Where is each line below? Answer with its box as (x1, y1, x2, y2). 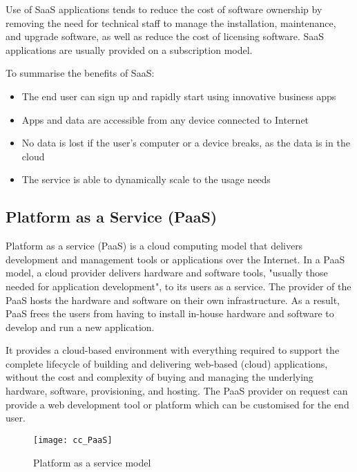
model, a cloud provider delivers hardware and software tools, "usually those (6, 265, 328, 280)
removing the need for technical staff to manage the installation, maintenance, (6, 15, 336, 30)
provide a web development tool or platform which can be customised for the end (6, 397, 349, 411)
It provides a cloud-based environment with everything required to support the (6, 343, 340, 357)
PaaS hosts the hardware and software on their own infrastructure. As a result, (6, 292, 340, 307)
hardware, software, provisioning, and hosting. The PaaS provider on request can (6, 384, 348, 398)
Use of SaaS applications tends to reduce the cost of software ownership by (6, 2, 322, 16)
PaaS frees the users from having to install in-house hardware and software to (6, 306, 334, 321)
